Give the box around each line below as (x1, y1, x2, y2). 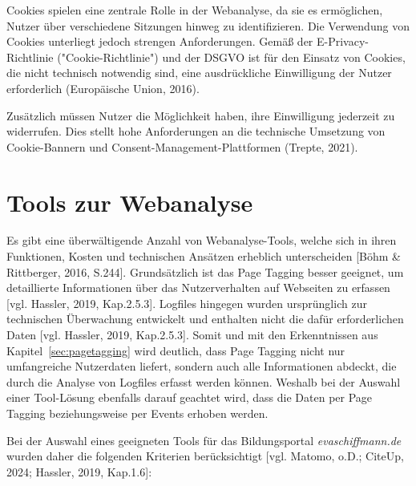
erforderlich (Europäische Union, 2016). (6, 79, 200, 96)
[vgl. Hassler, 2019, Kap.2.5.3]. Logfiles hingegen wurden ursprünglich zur (6, 294, 367, 311)
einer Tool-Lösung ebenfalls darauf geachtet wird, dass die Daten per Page (6, 389, 373, 406)
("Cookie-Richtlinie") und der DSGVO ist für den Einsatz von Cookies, (57, 48, 406, 65)
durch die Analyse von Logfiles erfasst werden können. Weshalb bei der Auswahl (6, 373, 401, 390)
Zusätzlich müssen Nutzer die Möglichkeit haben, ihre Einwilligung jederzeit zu (6, 107, 395, 124)
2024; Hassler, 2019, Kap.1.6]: (6, 463, 152, 480)
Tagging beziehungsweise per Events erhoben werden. (6, 405, 269, 421)
